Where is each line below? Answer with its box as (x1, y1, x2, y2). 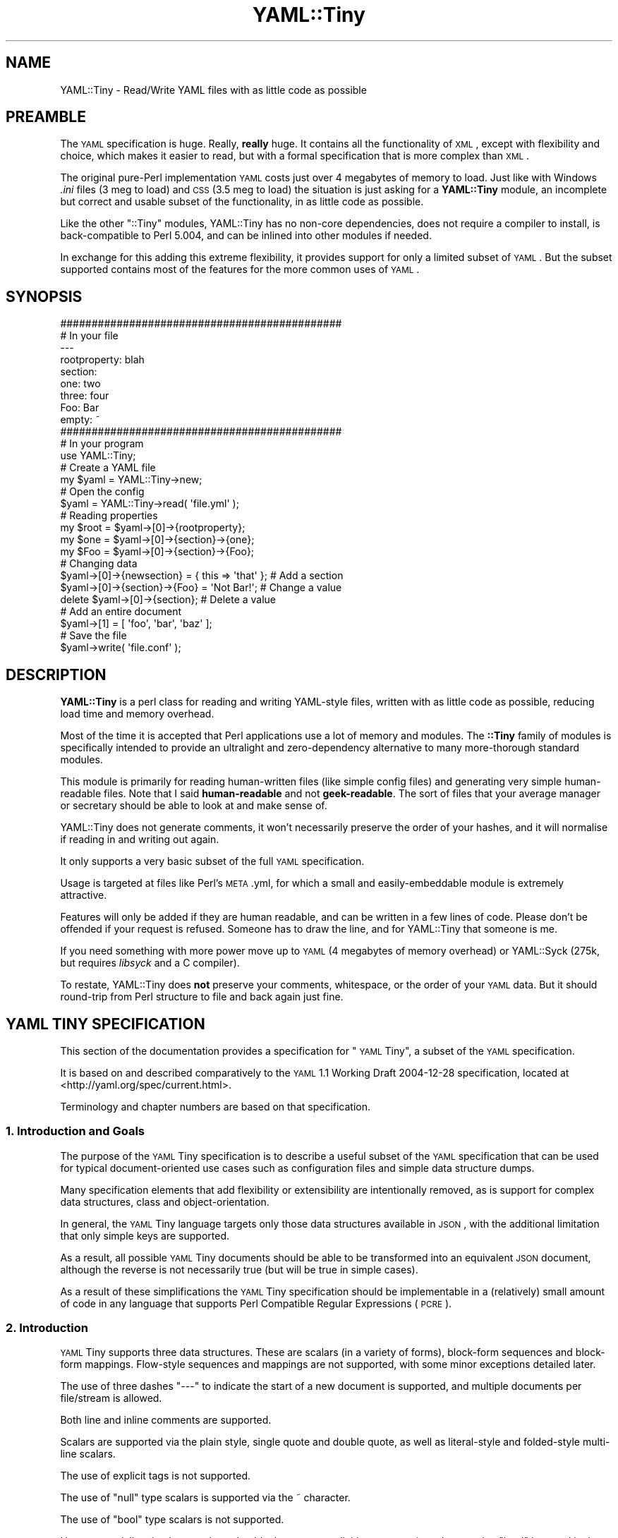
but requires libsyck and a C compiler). (60, 957, 240, 969)
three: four (60, 389, 109, 402)
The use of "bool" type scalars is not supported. (60, 1513, 284, 1526)
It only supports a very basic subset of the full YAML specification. (60, 855, 365, 868)
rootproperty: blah (60, 353, 145, 366)
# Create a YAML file (60, 461, 156, 474)
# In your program (60, 437, 144, 450)
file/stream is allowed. (60, 1392, 162, 1405)
